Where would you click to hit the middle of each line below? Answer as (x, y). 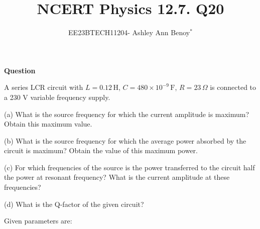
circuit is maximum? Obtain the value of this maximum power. (101, 150)
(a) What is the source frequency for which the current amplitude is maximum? (127, 114)
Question (20, 70)
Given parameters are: (38, 221)
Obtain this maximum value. (48, 124)
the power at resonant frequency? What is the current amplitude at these (117, 177)
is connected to (233, 87)
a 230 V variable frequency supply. (57, 97)
